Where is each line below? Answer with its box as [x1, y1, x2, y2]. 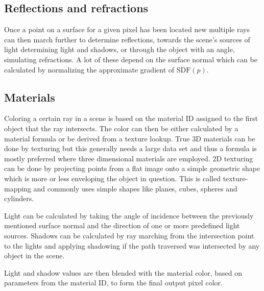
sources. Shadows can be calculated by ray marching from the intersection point [4, 230, 254, 240]
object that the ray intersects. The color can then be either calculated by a [4, 123, 238, 133]
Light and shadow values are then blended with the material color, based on [4, 267, 243, 278]
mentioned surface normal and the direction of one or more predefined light [4, 220, 240, 231]
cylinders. [4, 193, 34, 204]
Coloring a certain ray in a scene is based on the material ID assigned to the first [4, 113, 258, 124]
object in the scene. [4, 250, 65, 261]
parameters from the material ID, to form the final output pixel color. [4, 277, 223, 288]
